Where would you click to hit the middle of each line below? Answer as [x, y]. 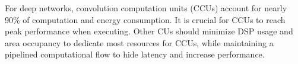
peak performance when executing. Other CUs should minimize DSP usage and [149, 31]
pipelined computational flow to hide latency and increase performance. [135, 54]
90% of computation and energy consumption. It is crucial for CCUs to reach [145, 19]
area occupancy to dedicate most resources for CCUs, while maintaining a [139, 42]
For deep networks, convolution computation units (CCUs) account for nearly [146, 8]
